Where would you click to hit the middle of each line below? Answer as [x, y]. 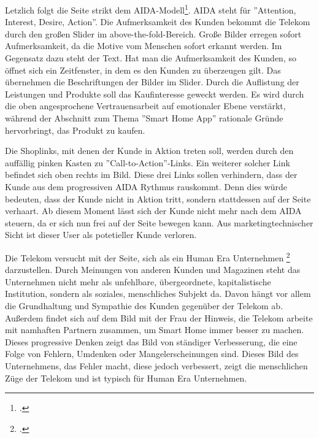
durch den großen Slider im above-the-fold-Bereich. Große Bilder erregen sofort [153, 33]
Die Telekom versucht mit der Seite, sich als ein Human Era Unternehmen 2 [148, 256]
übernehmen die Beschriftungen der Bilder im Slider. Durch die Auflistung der [152, 82]
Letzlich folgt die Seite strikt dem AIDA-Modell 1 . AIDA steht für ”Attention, [151, 9]
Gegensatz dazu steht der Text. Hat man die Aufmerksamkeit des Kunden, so [151, 58]
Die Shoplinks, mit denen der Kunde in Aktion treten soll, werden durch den [149, 151]
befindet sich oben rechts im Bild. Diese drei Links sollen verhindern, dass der [151, 175]
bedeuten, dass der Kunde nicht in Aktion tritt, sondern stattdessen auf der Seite [158, 198]
